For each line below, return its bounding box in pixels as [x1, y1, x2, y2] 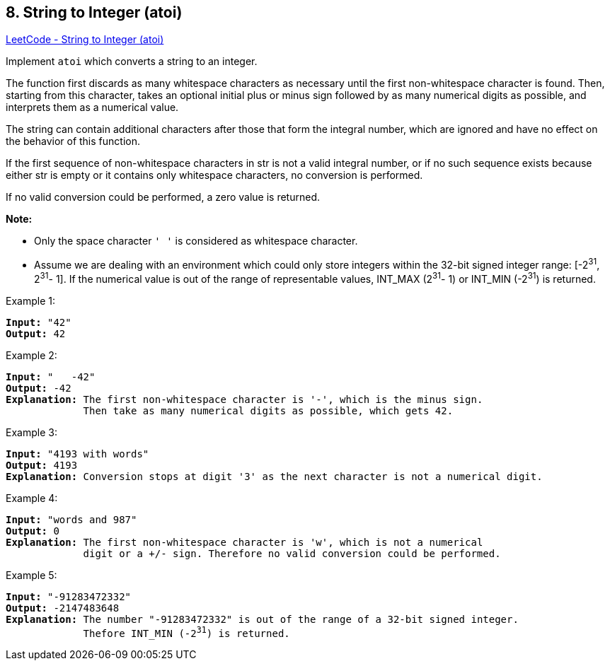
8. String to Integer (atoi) [6, 4, 183, 21]
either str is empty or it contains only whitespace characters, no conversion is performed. [6, 169, 423, 182]
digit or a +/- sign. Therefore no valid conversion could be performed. [83, 547, 501, 559]
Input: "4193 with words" [6, 448, 149, 460]
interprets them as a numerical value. [6, 101, 179, 114]
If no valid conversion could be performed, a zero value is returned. [6, 191, 320, 204]
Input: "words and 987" [6, 513, 137, 525]
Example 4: [6, 491, 58, 504]
